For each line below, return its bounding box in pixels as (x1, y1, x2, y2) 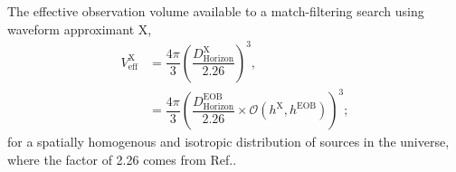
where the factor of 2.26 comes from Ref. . (7, 149, 237, 168)
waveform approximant (7, 19, 135, 38)
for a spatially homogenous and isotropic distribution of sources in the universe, (7, 132, 450, 151)
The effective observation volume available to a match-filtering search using (7, 2, 424, 20)
